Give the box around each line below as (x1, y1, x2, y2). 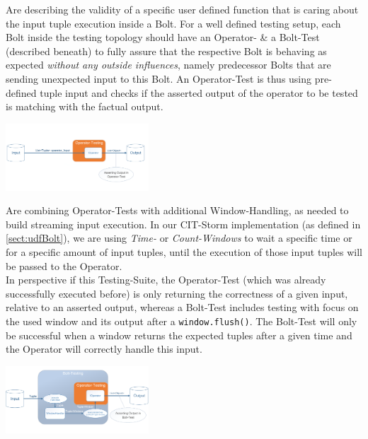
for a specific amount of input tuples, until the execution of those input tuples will (6, 245, 362, 259)
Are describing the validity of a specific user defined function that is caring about (6, 2, 359, 16)
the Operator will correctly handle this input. (6, 341, 202, 356)
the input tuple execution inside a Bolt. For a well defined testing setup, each (6, 16, 341, 30)
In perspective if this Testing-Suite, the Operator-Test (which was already (6, 272, 326, 287)
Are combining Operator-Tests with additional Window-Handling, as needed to (6, 203, 349, 218)
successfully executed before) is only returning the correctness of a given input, (6, 286, 348, 300)
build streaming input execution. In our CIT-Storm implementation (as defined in (6, 216, 361, 231)
